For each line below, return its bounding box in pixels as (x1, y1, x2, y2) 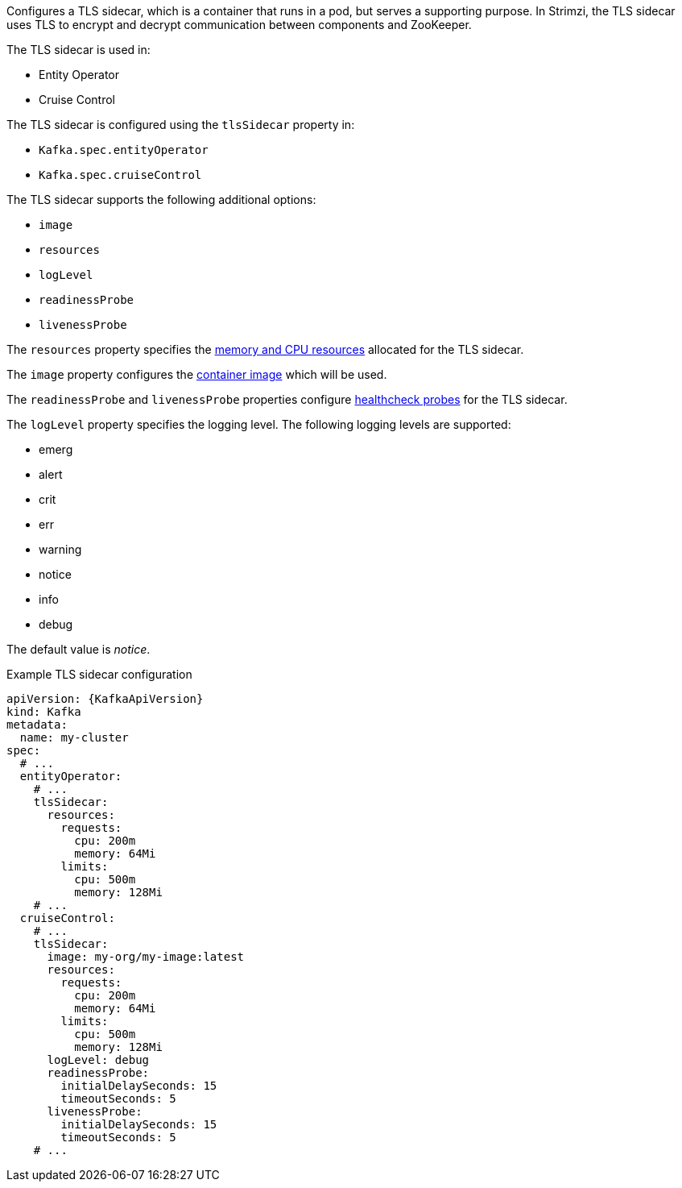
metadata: (6, 718, 68, 731)
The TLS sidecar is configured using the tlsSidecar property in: (6, 118, 355, 131)
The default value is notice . (6, 642, 151, 656)
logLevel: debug (47, 1053, 150, 1066)
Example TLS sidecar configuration (6, 667, 192, 681)
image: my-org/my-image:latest (47, 950, 245, 963)
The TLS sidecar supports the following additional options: (6, 193, 316, 206)
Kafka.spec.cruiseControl (39, 168, 202, 181)
